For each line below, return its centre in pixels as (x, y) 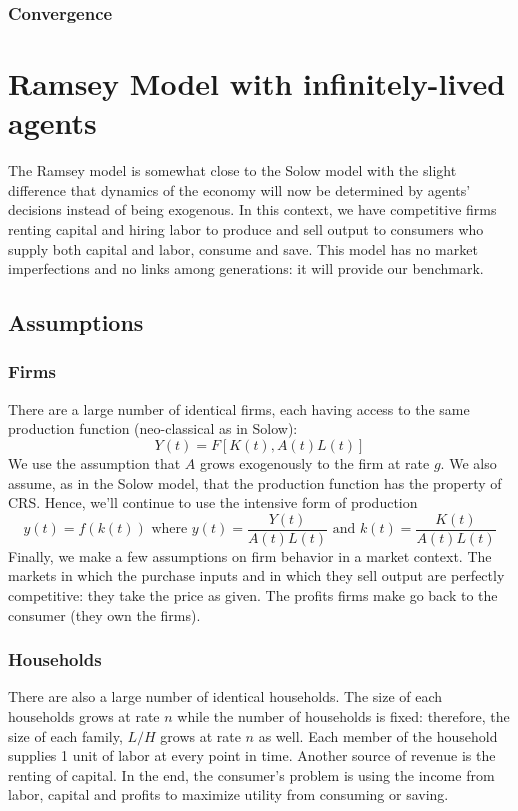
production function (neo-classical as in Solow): (153, 428)
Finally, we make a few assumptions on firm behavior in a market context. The (250, 555)
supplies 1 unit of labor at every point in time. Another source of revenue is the (252, 755)
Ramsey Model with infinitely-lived (257, 83)
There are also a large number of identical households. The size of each (225, 696)
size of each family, (65, 735)
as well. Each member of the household (378, 735)
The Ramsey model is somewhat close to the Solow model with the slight (232, 170)
